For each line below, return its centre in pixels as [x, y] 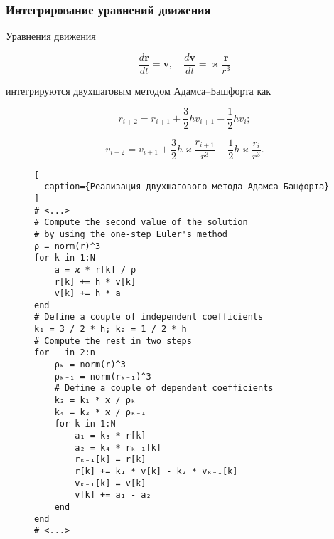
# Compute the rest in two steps [113, 341]
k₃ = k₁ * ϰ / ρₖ [95, 401]
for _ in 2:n [65, 353]
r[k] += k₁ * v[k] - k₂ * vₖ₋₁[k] [156, 471]
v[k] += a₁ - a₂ [113, 495]
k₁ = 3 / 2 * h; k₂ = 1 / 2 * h [111, 329]
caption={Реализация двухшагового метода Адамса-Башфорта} [187, 187]
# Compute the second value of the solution [141, 223]
